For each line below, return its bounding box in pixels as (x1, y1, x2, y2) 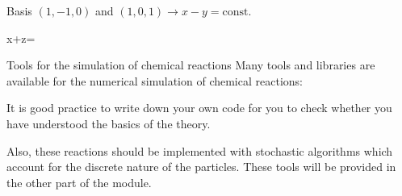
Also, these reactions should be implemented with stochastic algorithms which (6, 142, 393, 159)
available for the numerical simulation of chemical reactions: (6, 72, 303, 89)
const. (222, 6, 252, 18)
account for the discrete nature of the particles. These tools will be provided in (6, 158, 396, 175)
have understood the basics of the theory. (6, 115, 211, 131)
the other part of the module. (6, 173, 152, 190)
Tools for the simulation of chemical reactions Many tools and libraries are (6, 56, 375, 73)
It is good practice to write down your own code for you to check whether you (6, 99, 392, 116)
